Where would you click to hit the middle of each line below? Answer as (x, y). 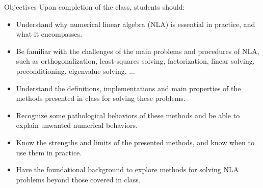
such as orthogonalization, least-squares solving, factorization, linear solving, (135, 61)
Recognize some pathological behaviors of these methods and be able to (128, 115)
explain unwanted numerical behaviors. (77, 125)
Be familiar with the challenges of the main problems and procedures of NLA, (138, 51)
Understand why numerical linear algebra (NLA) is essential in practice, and (136, 24)
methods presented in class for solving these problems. (101, 98)
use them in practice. (49, 152)
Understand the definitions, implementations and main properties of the (128, 88)
